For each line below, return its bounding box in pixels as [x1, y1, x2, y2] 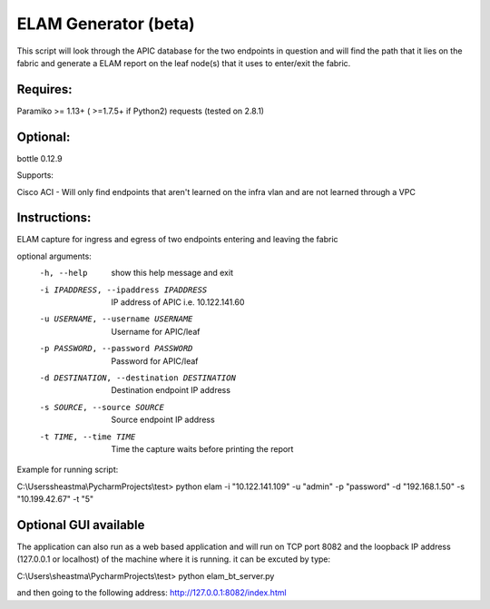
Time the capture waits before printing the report [111, 443, 294, 454]
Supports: [16, 170, 54, 181]
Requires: [16, 82, 73, 97]
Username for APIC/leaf [111, 326, 201, 337]
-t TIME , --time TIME [39, 431, 136, 442]
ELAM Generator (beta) [16, 14, 195, 34]
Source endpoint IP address [111, 414, 215, 426]
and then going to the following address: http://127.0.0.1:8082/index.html [16, 587, 287, 598]
